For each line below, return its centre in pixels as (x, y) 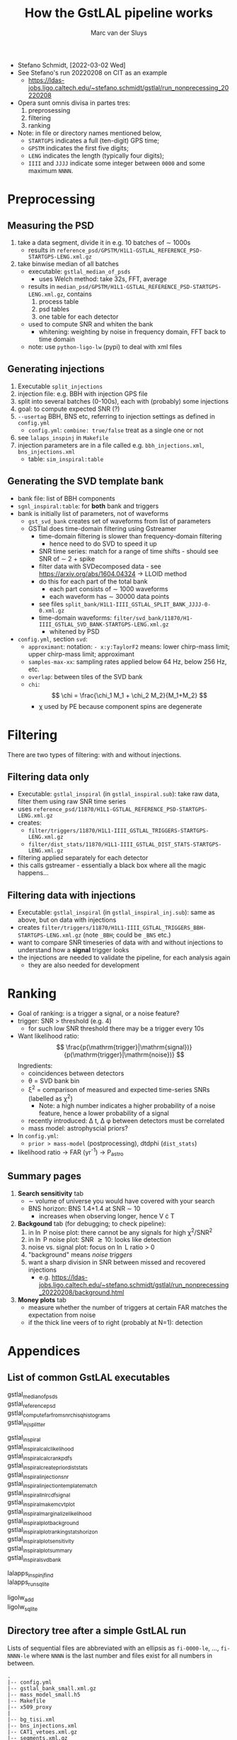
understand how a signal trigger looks (73, 950)
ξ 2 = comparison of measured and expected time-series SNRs (119, 1089)
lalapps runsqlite (28, 1583)
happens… (33, 873)
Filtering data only (48, 777)
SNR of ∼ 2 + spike (67, 558)
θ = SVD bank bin (54, 1081)
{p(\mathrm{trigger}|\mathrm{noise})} (119, 1055)
